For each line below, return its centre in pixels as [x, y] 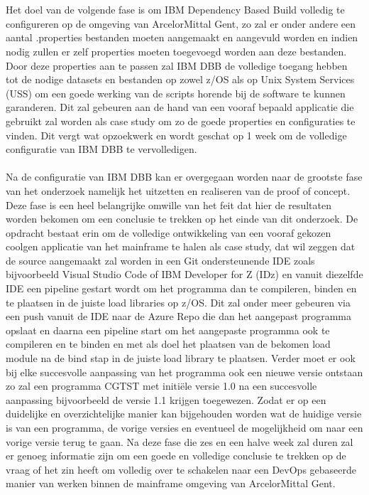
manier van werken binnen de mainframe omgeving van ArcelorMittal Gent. [171, 483]
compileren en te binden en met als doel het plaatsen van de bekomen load [168, 344]
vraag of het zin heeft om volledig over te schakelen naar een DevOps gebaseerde [181, 469]
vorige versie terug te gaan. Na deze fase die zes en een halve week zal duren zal [180, 441]
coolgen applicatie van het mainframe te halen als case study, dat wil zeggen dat [181, 246]
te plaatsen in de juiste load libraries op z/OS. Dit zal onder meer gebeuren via [178, 302]
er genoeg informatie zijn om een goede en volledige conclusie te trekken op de [176, 456]
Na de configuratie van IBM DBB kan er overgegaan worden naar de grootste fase [184, 177]
